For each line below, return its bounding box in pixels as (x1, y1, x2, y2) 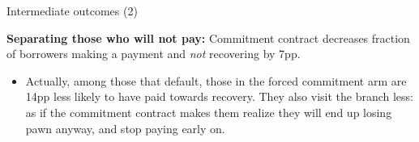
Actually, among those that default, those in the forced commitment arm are (25, 72, 407, 89)
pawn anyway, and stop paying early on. (25, 119, 225, 136)
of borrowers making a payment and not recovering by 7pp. (6, 45, 301, 62)
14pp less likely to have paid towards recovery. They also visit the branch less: (25, 88, 414, 105)
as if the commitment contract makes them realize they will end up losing (25, 103, 392, 120)
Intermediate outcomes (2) (6, 2, 138, 19)
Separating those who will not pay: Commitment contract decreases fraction (6, 29, 410, 46)
